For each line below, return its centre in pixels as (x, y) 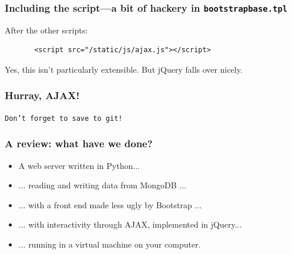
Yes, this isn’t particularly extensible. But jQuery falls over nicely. (124, 69)
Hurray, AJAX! (42, 95)
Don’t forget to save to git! (64, 118)
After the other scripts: (46, 30)
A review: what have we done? (79, 143)
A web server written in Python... (79, 165)
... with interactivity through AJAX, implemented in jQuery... (130, 224)
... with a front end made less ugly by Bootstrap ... (110, 204)
